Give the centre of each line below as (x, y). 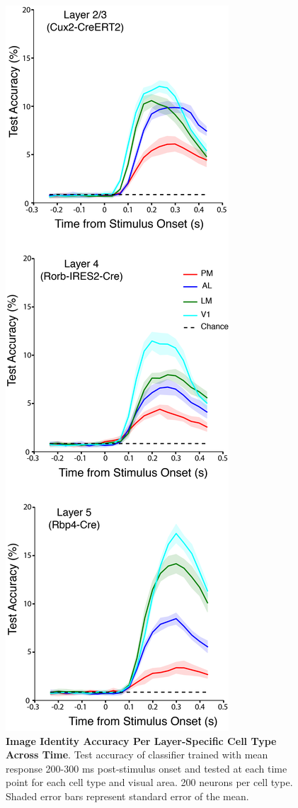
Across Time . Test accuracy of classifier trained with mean (137, 755)
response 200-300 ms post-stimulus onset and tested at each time (147, 768)
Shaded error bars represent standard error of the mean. (127, 796)
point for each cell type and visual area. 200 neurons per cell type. (149, 782)
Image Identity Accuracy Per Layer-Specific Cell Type (141, 740)
